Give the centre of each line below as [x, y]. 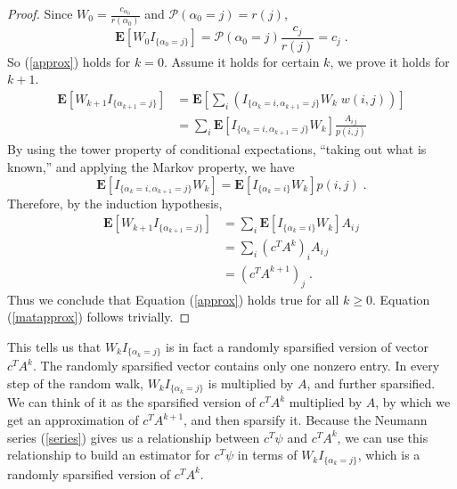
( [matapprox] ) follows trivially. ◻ [99, 317]
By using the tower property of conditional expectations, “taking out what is [217, 149]
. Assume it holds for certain [241, 61]
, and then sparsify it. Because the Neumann [306, 420]
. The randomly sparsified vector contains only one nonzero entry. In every [236, 366]
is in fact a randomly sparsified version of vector [297, 346]
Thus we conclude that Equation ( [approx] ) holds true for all [173, 299]
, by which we [413, 402]
